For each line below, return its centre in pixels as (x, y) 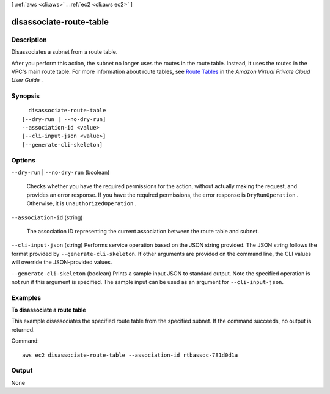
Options (24, 160)
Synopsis (25, 96)
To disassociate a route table (49, 310)
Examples (26, 297)
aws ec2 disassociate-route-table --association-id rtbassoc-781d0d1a (130, 355)
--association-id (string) (47, 217)
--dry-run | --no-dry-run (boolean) (61, 172)
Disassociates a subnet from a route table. (64, 52)
